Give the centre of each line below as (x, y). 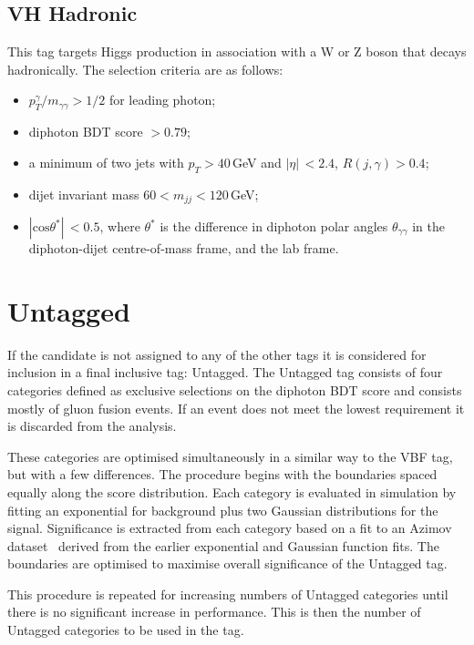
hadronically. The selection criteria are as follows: (145, 69)
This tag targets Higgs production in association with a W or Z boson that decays (237, 51)
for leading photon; (162, 100)
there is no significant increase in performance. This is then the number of (214, 612)
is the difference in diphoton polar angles (274, 226)
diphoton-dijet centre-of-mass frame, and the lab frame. (184, 248)
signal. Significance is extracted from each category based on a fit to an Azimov (230, 528)
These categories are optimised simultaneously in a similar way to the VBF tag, (230, 456)
